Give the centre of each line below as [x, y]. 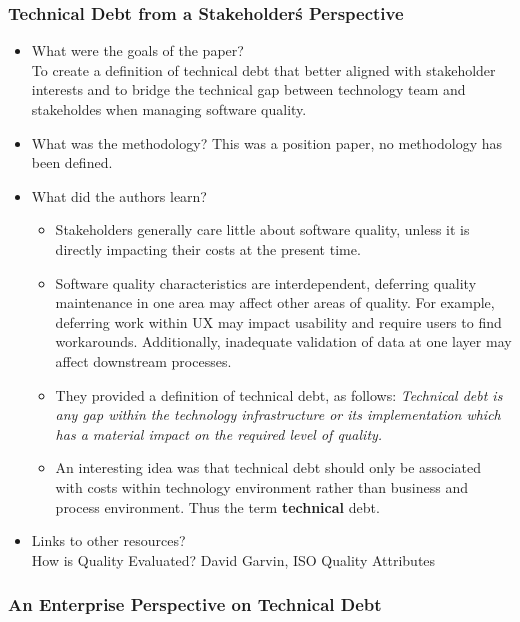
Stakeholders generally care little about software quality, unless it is [262, 229]
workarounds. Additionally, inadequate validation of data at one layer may [283, 341]
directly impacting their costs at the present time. [208, 248]
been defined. [72, 162]
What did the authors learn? [119, 195]
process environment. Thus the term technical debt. [217, 506]
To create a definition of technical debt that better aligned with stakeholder [263, 69]
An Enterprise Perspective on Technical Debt [195, 604]
